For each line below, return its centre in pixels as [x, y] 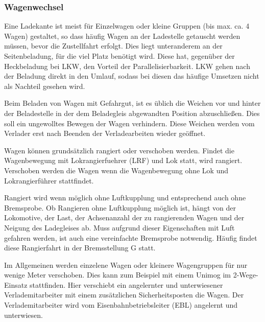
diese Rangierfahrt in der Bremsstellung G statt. [80, 248]
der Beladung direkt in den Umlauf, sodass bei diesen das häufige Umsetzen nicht [132, 76]
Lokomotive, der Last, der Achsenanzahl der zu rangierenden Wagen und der [124, 217]
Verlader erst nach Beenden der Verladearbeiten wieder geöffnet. [105, 133]
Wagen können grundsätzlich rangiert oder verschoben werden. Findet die [119, 150]
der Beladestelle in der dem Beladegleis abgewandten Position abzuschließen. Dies [132, 113]
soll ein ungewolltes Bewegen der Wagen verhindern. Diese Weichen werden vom [129, 123]
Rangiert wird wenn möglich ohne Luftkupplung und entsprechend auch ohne [125, 198]
